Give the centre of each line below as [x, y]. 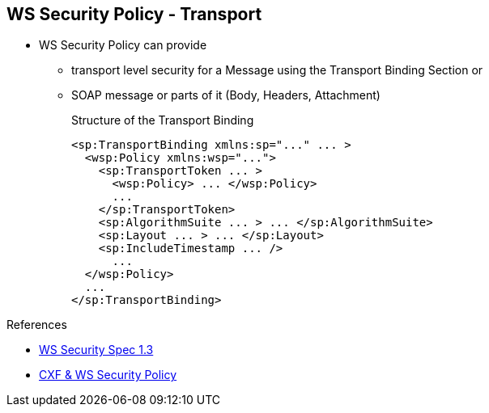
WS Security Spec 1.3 [96, 350]
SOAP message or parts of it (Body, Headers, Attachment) [226, 95]
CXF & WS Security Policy [108, 375]
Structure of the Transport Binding [163, 120]
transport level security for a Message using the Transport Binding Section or [277, 70]
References [37, 325]
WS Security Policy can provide [123, 45]
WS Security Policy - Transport [134, 14]
